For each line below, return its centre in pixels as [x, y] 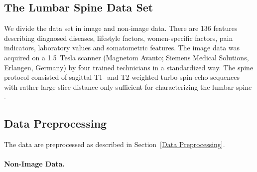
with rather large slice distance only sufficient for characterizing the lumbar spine [128, 86]
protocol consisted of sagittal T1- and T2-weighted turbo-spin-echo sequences [122, 77]
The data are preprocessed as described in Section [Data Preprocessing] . [115, 144]
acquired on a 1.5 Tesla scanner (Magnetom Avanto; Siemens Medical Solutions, [127, 57]
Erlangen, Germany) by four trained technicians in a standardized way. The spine [129, 67]
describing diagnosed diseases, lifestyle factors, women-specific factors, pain [119, 38]
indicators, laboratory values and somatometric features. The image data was [122, 48]
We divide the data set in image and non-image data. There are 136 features [121, 28]
